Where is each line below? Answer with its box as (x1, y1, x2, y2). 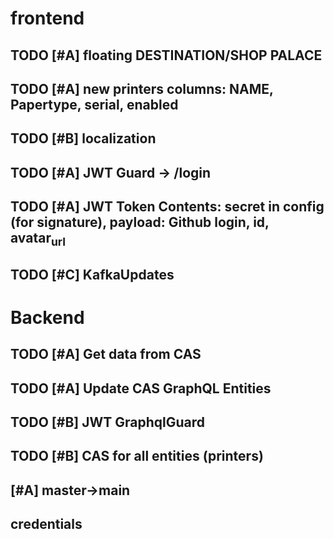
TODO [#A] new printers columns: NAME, (10, 80, 274, 97)
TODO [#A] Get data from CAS (10, 346, 202, 363)
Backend (10, 306, 85, 329)
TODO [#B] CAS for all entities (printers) (10, 448, 264, 465)
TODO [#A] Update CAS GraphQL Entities (10, 380, 272, 397)
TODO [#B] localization (10, 130, 157, 147)
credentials (10, 516, 83, 533)
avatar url (10, 230, 66, 249)
